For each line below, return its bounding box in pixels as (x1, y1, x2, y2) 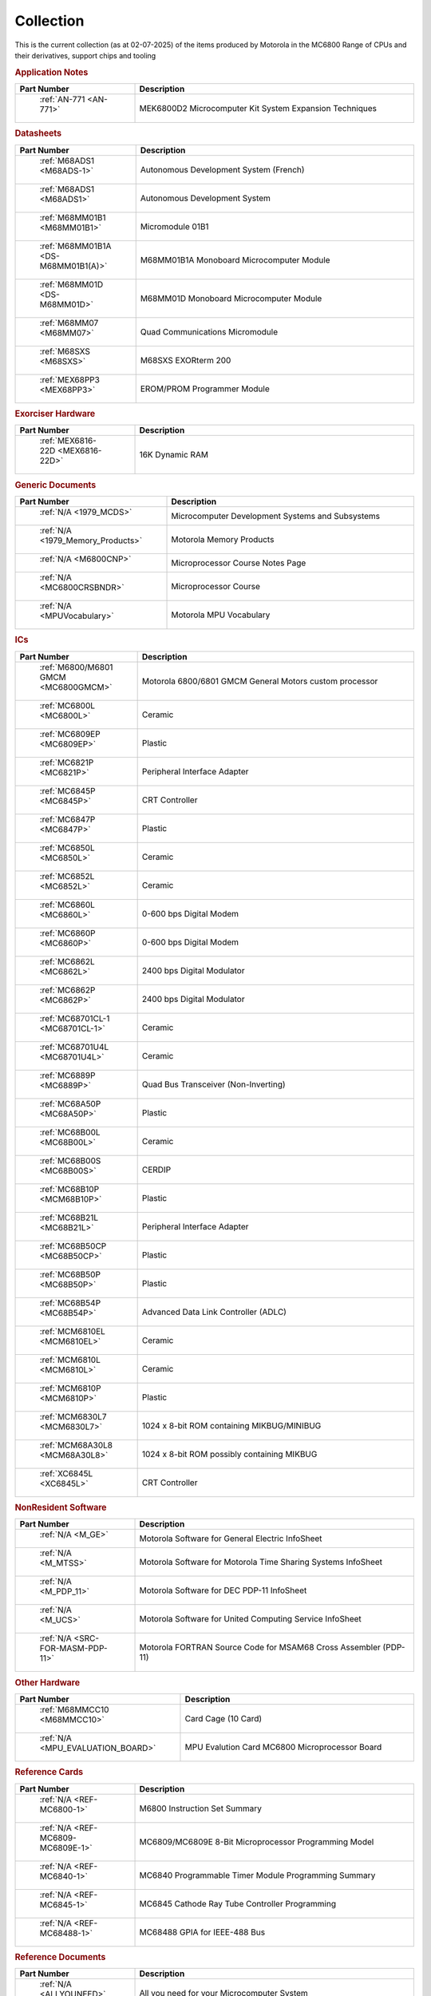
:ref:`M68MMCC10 (39, 1704, 109, 1715)
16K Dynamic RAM (139, 449, 209, 461)
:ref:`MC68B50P (39, 1269, 101, 1280)
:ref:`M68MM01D (39, 279, 104, 290)
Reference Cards (14, 1767, 84, 1778)
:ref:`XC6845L (39, 1467, 93, 1479)
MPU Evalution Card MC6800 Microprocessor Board (184, 1741, 382, 1752)
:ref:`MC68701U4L (39, 1041, 109, 1052)
